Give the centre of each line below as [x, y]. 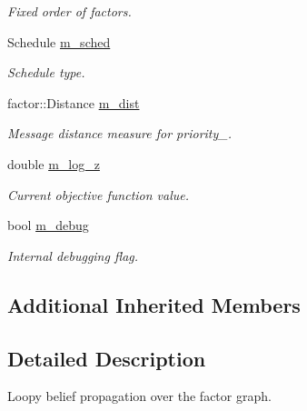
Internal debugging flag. [73, 255]
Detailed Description [107, 358]
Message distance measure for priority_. [119, 133]
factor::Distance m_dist [74, 102]
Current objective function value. [99, 194]
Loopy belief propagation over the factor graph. [139, 396]
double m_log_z [54, 163]
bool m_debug [48, 225]
